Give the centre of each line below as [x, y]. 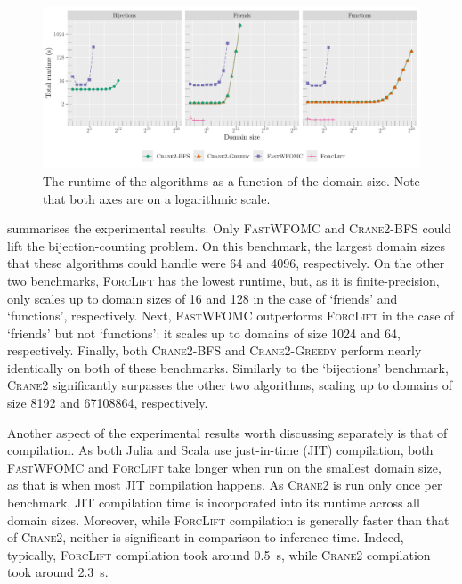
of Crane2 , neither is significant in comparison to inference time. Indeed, [206, 537]
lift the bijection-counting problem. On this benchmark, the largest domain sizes [226, 245]
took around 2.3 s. [58, 572]
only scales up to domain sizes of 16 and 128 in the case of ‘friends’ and [203, 298]
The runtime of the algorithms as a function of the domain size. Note [231, 180]
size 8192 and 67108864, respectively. [108, 403]
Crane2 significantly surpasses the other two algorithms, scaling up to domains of [230, 385]
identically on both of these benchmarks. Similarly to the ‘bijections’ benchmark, [228, 367]
